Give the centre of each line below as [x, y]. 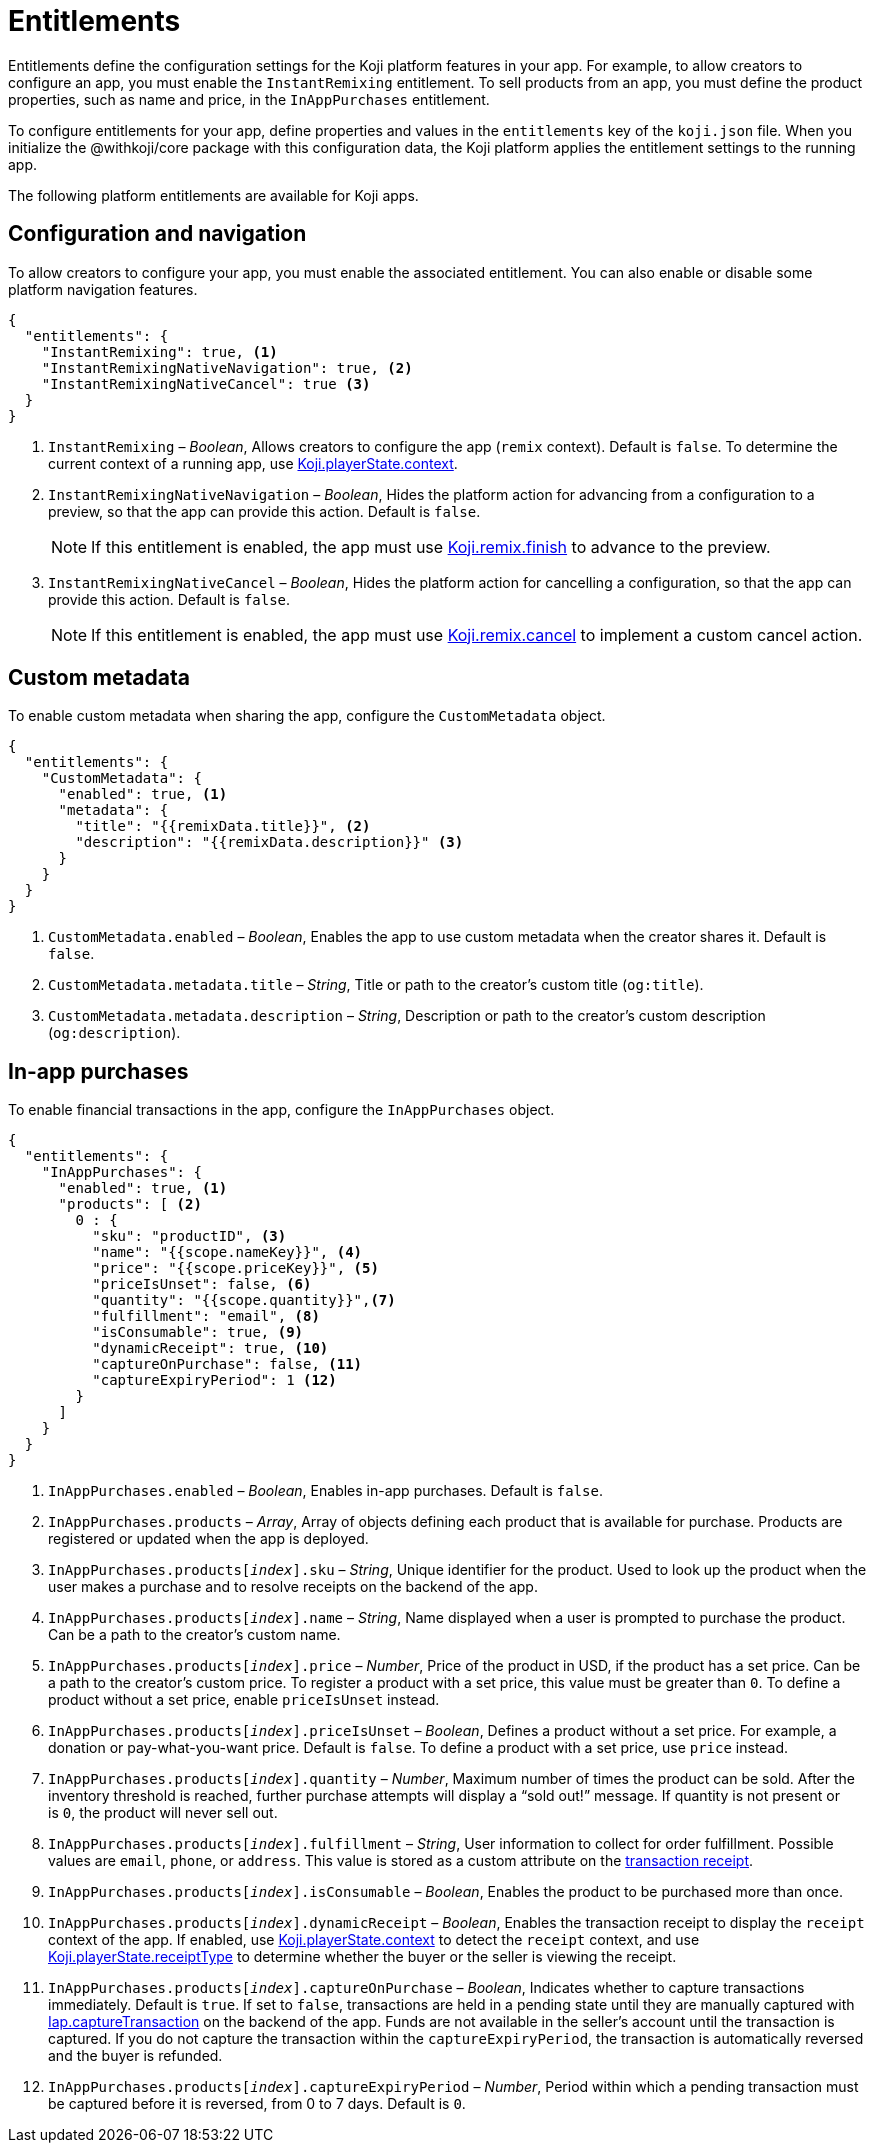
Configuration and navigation [157, 234]
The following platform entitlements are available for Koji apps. [213, 195]
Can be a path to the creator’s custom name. [194, 1635]
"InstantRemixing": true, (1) [159, 351]
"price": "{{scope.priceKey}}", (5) [235, 1268]
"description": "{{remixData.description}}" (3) [269, 842]
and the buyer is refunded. [135, 2056]
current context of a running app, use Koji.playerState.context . [253, 463]
